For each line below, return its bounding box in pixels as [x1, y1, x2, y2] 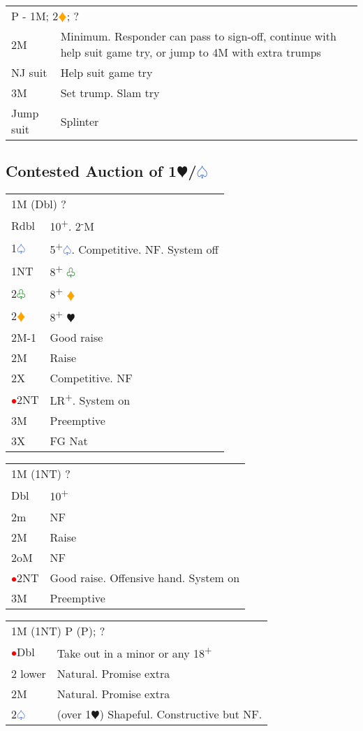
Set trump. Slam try [60, 85, 160, 101]
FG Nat [50, 433, 88, 449]
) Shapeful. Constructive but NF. [99, 705, 262, 722]
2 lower [11, 665, 46, 681]
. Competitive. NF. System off [71, 240, 218, 257]
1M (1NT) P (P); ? [11, 622, 105, 639]
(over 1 [57, 705, 91, 722]
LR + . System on [50, 389, 131, 409]
